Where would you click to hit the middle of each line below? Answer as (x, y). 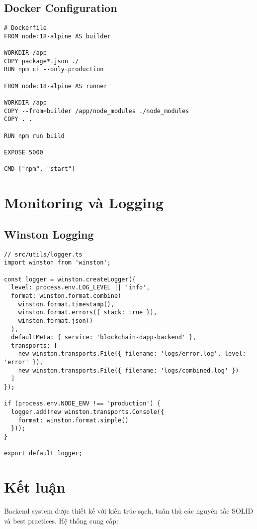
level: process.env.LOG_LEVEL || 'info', (81, 288)
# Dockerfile (25, 28)
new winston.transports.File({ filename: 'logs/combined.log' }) (128, 370)
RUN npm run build (34, 136)
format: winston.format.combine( (66, 296)
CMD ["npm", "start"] (40, 169)
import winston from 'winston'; (57, 263)
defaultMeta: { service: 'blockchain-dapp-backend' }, (104, 337)
